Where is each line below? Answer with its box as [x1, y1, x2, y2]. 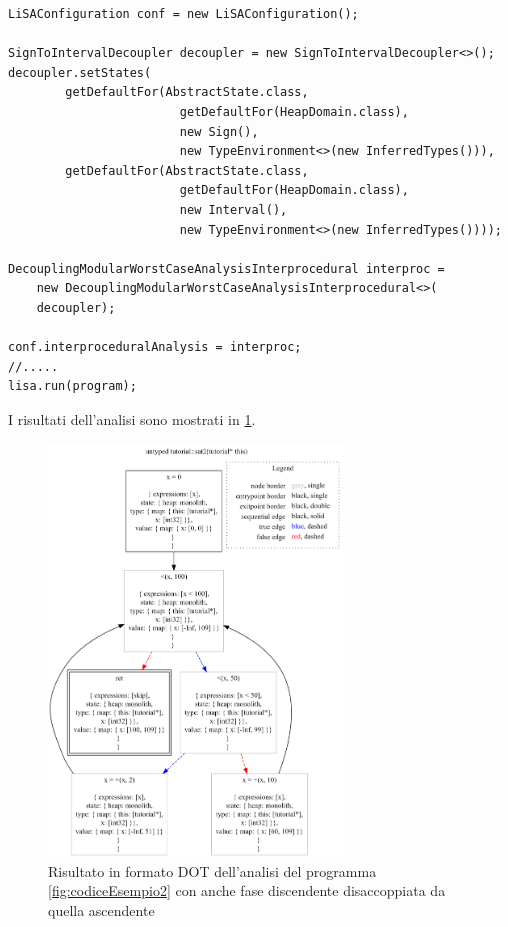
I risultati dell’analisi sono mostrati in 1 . [8, 408, 256, 429]
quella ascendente [48, 899, 155, 920]
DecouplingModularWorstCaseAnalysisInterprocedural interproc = [8, 261, 445, 276]
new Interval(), [179, 202, 288, 217]
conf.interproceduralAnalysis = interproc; [8, 340, 302, 355]
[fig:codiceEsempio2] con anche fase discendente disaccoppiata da [48, 880, 446, 901]
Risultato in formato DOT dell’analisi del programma [48, 860, 377, 881]
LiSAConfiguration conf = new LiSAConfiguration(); [8, 7, 359, 21]
